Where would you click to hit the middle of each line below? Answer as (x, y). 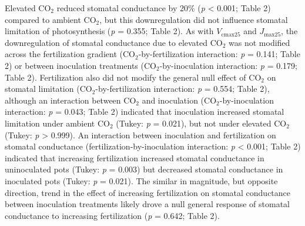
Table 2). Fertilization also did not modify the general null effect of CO (133, 77)
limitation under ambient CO (57, 123)
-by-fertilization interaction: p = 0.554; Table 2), (182, 89)
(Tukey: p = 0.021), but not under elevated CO (201, 123)
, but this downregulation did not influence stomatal (194, 19)
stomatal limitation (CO (48, 89)
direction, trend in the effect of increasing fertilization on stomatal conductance (148, 192)
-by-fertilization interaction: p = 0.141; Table (219, 54)
